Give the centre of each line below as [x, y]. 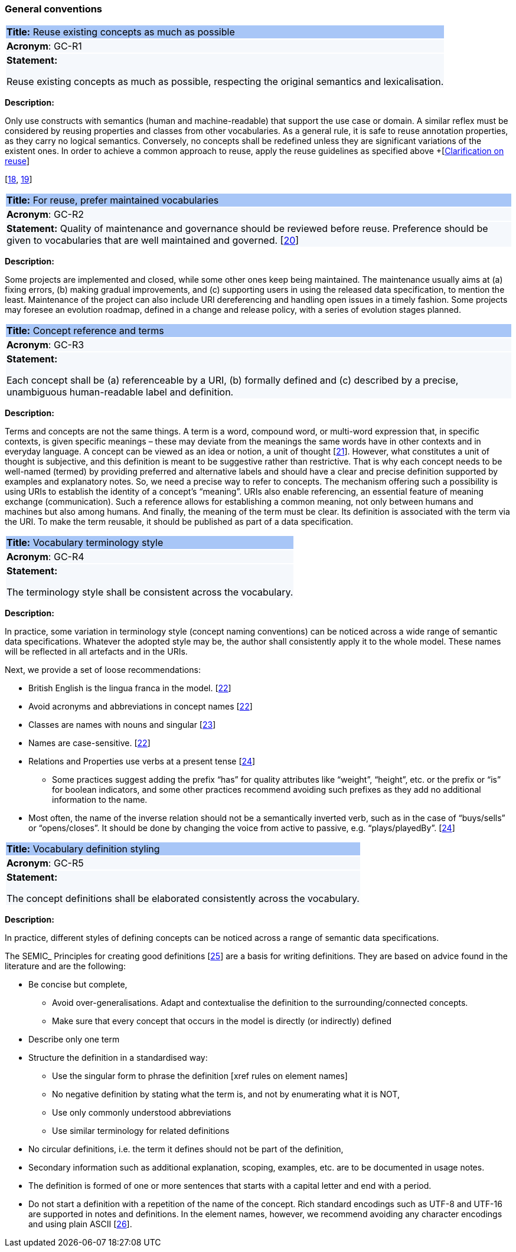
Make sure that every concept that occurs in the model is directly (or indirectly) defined [222, 1021]
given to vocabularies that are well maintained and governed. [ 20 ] [153, 241]
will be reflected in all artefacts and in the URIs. [96, 652]
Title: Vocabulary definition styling [83, 849]
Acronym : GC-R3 [45, 345]
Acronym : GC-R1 [44, 46]
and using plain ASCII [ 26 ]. [80, 1224]
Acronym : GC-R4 [45, 557]
